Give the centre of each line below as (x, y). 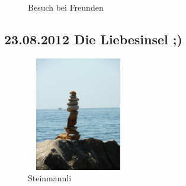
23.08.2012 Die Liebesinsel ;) (93, 39)
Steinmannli (50, 178)
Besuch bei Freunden (66, 7)
